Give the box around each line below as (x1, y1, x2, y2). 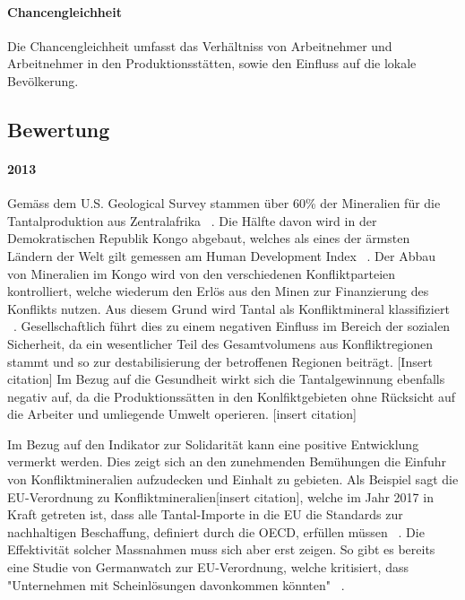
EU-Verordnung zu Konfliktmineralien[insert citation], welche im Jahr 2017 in (7, 487, 434, 506)
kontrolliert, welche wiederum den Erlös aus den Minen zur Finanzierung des (7, 282, 429, 300)
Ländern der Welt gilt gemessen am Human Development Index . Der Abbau (7, 246, 436, 265)
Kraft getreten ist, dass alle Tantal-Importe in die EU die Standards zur (7, 505, 403, 524)
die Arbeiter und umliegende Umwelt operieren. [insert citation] (7, 404, 357, 423)
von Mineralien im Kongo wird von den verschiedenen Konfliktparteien (7, 264, 396, 283)
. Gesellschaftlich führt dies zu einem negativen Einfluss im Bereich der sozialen (13, 317, 451, 335)
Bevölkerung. (7, 71, 79, 90)
